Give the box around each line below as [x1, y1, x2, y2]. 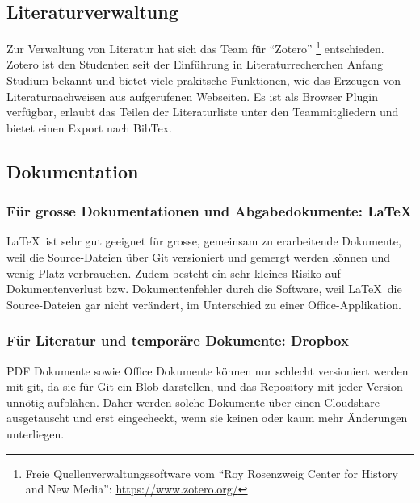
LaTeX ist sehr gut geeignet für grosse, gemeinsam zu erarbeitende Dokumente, [6, 233, 401, 249]
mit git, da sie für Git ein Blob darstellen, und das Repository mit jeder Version [6, 378, 403, 395]
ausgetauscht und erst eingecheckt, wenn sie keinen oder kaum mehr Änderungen [6, 409, 408, 426]
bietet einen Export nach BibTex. [6, 119, 173, 136]
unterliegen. [6, 425, 65, 442]
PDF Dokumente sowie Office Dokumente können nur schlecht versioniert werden [6, 362, 409, 379]
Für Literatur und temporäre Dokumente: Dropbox [6, 330, 349, 350]
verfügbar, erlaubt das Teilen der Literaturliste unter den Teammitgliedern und [6, 103, 399, 120]
